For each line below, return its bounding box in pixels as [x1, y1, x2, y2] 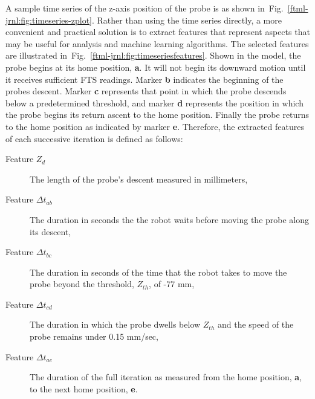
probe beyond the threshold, [30, 277, 134, 290]
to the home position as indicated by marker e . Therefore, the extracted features [5, 120, 304, 132]
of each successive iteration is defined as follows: [5, 132, 183, 144]
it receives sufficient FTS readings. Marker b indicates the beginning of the [5, 73, 284, 85]
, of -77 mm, [149, 277, 195, 290]
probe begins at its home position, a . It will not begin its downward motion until [5, 60, 306, 73]
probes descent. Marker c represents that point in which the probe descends [5, 85, 287, 97]
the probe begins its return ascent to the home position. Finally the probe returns [5, 108, 310, 121]
